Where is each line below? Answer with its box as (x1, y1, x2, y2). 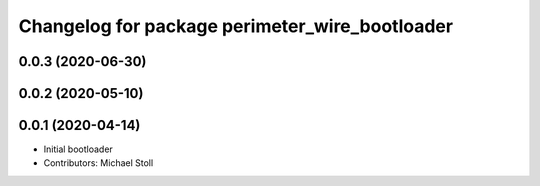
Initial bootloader (43, 143, 114, 155)
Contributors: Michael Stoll (43, 157, 154, 169)
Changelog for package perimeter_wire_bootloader (18, 15, 454, 37)
